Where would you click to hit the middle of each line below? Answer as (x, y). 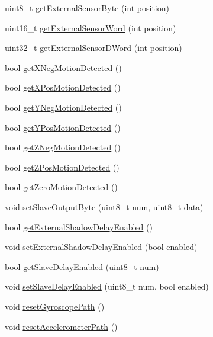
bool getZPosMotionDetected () (62, 167)
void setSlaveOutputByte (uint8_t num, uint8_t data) (104, 206)
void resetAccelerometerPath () (61, 326)
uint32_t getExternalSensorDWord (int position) (93, 48)
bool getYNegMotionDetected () (63, 107)
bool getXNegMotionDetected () (63, 67)
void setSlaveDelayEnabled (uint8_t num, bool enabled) (107, 286)
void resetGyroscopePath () (55, 306)
